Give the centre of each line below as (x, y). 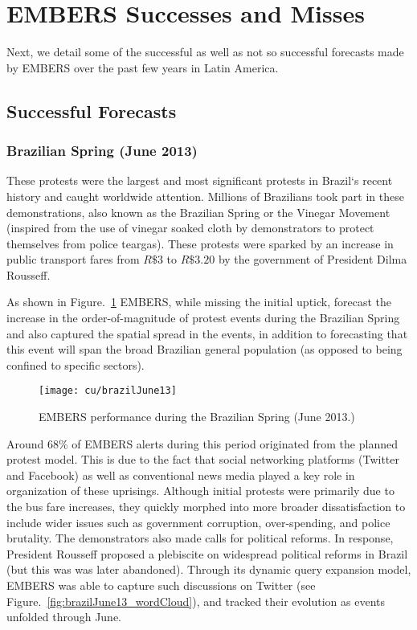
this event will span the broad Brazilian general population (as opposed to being (204, 349)
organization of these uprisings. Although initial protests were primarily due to (200, 491)
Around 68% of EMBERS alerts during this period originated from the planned (202, 443)
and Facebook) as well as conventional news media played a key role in (181, 475)
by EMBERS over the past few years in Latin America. (143, 67)
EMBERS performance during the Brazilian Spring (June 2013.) (197, 417)
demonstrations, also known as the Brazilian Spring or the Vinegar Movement (198, 212)
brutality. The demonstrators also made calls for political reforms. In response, (200, 538)
